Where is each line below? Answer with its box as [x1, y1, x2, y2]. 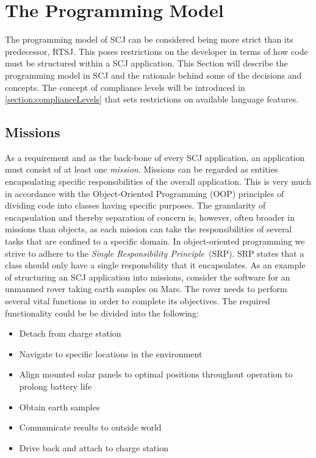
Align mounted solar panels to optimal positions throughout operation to [19, 368, 293, 381]
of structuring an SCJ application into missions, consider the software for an [5, 270, 290, 283]
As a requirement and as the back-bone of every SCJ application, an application [5, 151, 305, 163]
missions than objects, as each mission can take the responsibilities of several [5, 223, 292, 235]
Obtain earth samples [19, 400, 100, 413]
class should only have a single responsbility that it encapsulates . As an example [5, 259, 306, 271]
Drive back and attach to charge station [19, 441, 168, 454]
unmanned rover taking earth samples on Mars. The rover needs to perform [5, 282, 287, 295]
